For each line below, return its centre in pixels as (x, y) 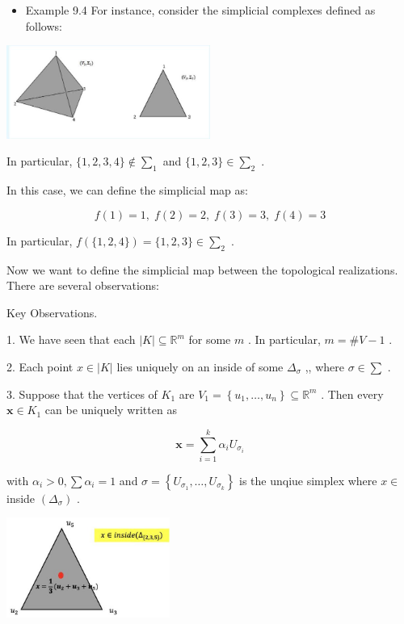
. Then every (352, 394)
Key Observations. (52, 312)
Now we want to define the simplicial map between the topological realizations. (202, 269)
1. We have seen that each (71, 339)
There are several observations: (83, 285)
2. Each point (40, 366)
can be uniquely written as (111, 410)
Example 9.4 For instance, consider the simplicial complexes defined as (200, 10)
